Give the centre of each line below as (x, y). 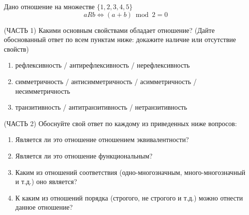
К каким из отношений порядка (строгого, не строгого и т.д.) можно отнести (129, 197)
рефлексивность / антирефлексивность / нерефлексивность (103, 65)
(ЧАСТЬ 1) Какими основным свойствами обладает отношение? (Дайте (109, 30)
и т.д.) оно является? (46, 181)
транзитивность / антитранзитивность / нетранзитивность (101, 107)
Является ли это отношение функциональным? (84, 155)
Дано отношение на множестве (49, 6)
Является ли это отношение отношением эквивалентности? (102, 139)
